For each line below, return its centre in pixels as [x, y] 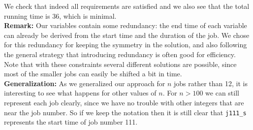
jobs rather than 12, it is [210, 83]
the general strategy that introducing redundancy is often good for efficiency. [120, 54]
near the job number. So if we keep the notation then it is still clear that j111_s [125, 112]
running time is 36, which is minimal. [60, 16]
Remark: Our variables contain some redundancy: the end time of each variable [126, 25]
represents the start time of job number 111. [71, 122]
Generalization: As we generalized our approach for [85, 83]
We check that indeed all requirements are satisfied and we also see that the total [127, 6]
